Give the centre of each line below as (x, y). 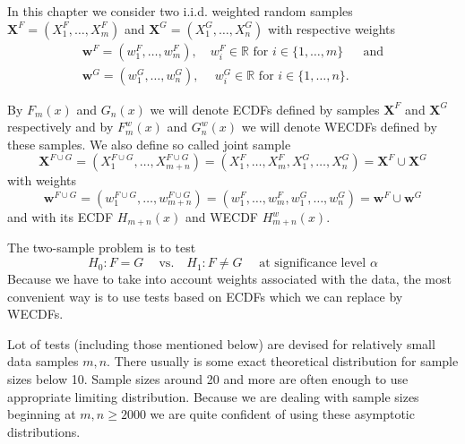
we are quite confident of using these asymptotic (282, 414)
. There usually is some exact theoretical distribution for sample (283, 361)
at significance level (313, 264)
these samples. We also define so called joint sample (149, 144)
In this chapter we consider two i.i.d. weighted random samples (180, 11)
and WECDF (222, 217)
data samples (43, 361)
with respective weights (332, 28)
